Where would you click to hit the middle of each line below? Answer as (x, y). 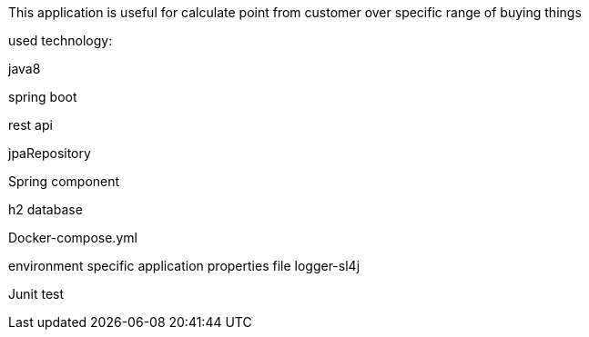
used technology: (61, 40)
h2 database (46, 209)
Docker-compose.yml (73, 238)
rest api (30, 125)
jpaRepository (50, 153)
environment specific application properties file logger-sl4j (184, 266)
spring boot (43, 97)
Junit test (36, 294)
